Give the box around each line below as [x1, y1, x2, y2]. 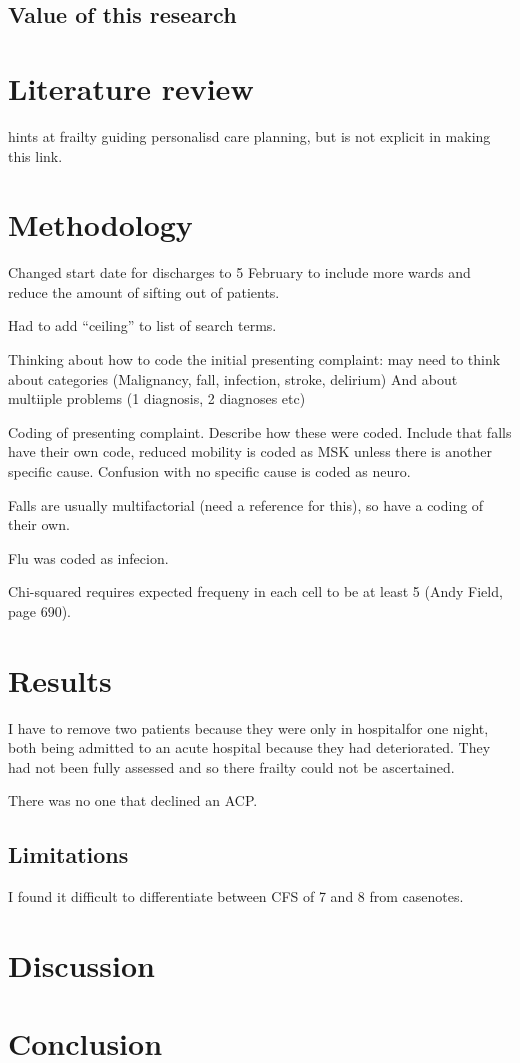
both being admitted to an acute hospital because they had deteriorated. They [8, 737, 491, 758]
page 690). [8, 600, 71, 621]
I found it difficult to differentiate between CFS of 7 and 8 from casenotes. [8, 886, 464, 907]
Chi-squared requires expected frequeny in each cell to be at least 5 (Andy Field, [8, 581, 503, 602]
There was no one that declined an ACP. [8, 790, 258, 811]
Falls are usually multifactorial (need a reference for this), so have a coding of [8, 494, 484, 515]
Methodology [8, 204, 193, 245]
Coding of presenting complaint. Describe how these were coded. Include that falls [8, 421, 512, 442]
